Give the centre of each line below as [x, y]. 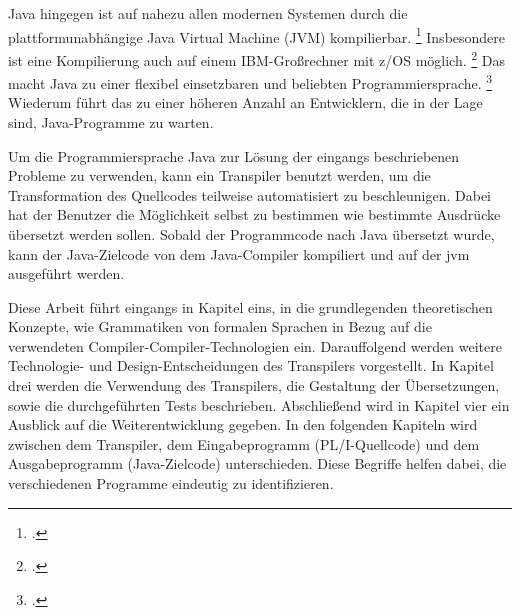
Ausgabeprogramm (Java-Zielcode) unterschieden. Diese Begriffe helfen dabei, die [257, 463]
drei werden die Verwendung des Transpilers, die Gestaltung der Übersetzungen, [254, 385]
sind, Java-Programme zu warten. [111, 121]
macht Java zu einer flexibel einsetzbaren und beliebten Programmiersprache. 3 [250, 81]
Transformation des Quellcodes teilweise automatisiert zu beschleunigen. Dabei [249, 194]
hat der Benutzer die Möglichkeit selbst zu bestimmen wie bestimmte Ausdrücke [254, 214]
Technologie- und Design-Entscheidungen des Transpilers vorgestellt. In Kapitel [251, 365]
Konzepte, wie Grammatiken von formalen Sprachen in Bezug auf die [220, 326]
